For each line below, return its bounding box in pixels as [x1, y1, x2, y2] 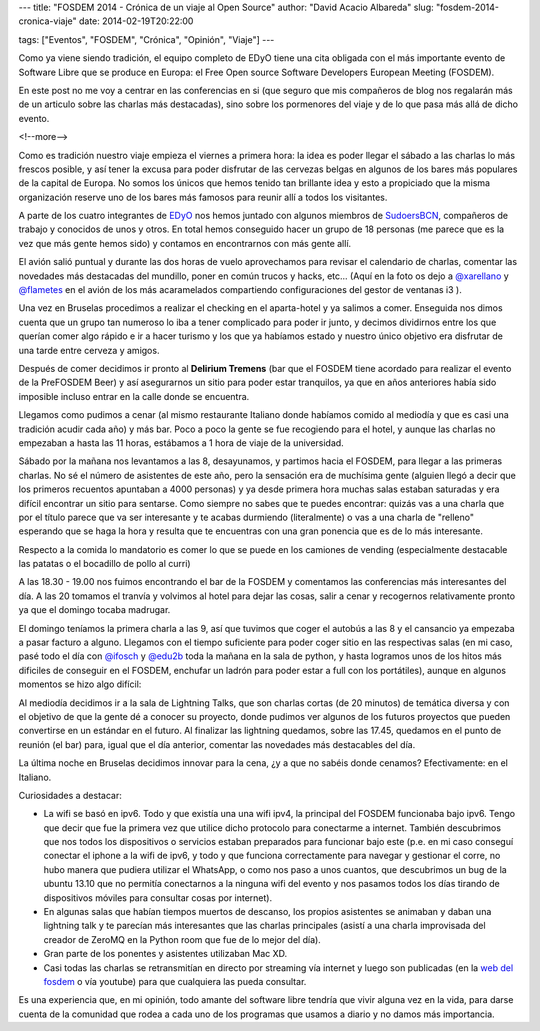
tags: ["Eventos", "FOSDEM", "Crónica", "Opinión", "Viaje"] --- [18, 33, 275, 45]
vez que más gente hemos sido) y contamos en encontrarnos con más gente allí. [18, 237, 352, 249]
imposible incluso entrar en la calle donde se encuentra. [18, 390, 250, 402]
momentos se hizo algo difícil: [18, 678, 142, 690]
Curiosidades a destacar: [18, 789, 122, 801]
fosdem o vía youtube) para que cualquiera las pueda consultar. [43, 976, 307, 987]
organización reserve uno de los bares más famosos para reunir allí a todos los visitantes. [18, 191, 388, 203]
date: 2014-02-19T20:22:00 [78, 15, 194, 27]
